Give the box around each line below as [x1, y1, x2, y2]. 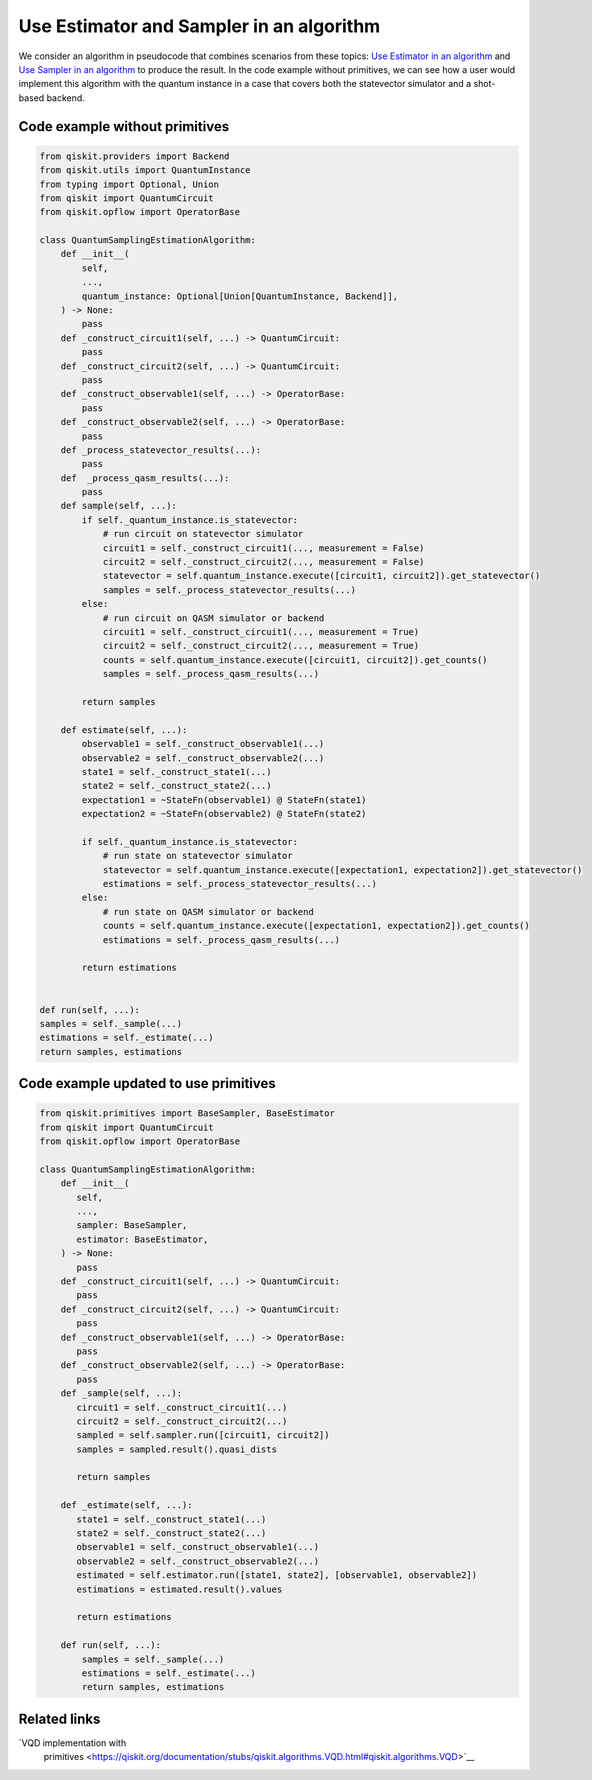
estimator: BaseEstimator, [76, 1233, 209, 1245]
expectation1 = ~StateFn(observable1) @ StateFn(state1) [81, 794, 367, 805]
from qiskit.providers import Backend [39, 150, 230, 162]
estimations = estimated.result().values [76, 1583, 283, 1595]
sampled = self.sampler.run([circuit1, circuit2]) [76, 1430, 330, 1441]
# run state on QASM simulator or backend [102, 906, 314, 917]
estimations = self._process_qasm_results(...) [102, 934, 341, 945]
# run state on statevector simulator [102, 850, 294, 862]
